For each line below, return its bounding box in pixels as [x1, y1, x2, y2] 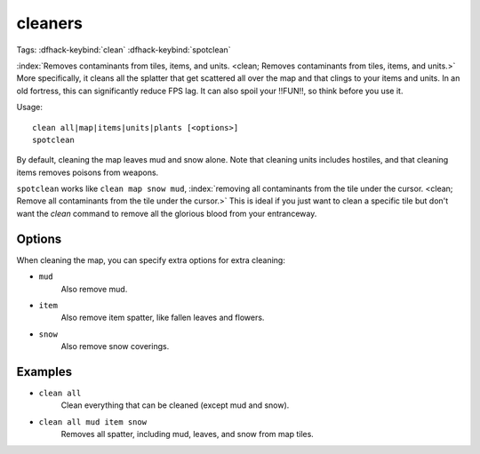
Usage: [16, 102, 44, 113]
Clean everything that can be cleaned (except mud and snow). [60, 400, 290, 410]
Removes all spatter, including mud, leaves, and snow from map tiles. [60, 429, 315, 440]
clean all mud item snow [38, 417, 147, 426]
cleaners [16, 13, 84, 33]
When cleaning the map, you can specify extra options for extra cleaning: [16, 254, 286, 266]
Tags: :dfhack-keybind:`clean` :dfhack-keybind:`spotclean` [16, 44, 231, 55]
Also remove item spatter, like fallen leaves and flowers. [60, 312, 265, 323]
